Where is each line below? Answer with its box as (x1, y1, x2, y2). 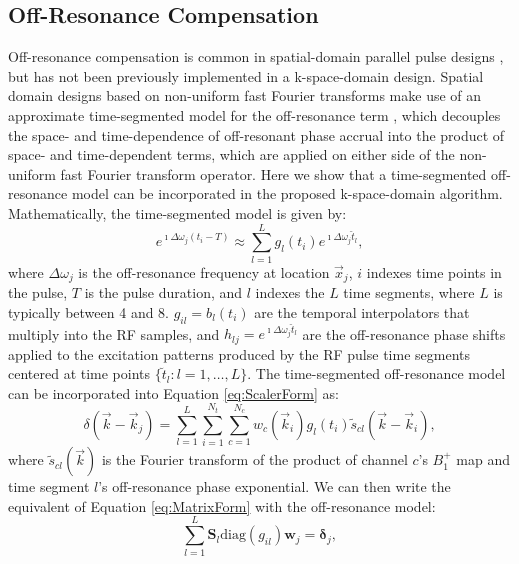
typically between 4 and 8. (8, 301, 169, 322)
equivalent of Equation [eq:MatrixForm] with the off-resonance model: (8, 495, 436, 516)
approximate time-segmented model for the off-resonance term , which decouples (8, 104, 501, 125)
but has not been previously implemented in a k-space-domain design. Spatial (8, 65, 484, 86)
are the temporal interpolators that (254, 301, 470, 322)
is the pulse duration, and (84, 282, 243, 303)
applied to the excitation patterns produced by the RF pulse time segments (8, 343, 470, 364)
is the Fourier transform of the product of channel (101, 449, 408, 470)
